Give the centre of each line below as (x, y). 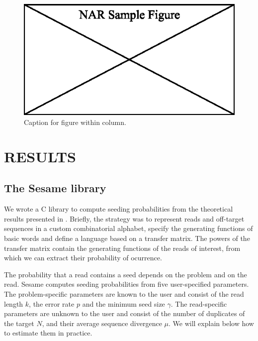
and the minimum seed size (124, 303)
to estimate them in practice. (48, 333)
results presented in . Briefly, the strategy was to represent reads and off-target (124, 218)
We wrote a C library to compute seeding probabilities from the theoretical (119, 209)
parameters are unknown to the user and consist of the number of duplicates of (125, 313)
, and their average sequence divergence (102, 323)
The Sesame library (55, 188)
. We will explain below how (211, 323)
